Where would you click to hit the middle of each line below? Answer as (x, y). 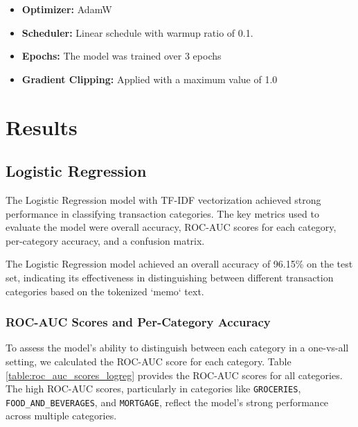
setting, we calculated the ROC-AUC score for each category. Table (149, 361)
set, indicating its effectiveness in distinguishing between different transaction (170, 277)
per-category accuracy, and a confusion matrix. (105, 240)
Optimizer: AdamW (67, 9)
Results (42, 127)
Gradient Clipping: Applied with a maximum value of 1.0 (150, 79)
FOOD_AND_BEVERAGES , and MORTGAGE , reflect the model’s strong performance (167, 402)
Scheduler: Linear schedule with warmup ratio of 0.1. (137, 32)
